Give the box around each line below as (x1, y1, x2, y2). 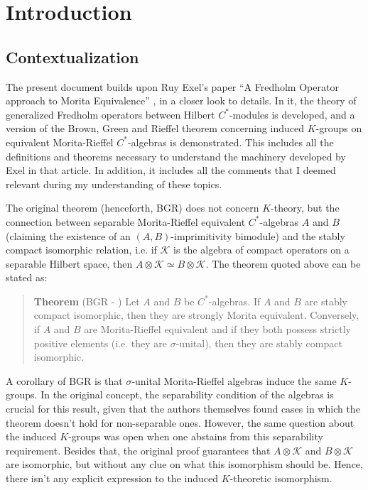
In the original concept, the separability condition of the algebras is (40, 387, 334, 402)
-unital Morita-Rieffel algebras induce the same (131, 373, 337, 388)
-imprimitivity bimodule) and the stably (171, 228, 345, 243)
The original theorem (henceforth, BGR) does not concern (6, 200, 259, 215)
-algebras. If (208, 293, 261, 308)
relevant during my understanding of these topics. (6, 176, 222, 191)
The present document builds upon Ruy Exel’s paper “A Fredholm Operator (6, 79, 339, 94)
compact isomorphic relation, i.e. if (6, 242, 157, 257)
